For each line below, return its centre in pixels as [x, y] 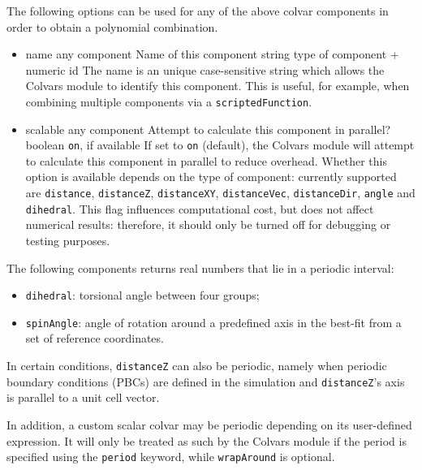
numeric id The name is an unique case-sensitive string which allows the [205, 69]
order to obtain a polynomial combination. [112, 26]
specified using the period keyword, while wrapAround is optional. [171, 457]
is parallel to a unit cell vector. [83, 397]
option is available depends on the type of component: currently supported [211, 177]
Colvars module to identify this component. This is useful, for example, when [217, 86]
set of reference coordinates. [95, 338]
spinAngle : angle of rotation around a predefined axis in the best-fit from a [213, 322]
